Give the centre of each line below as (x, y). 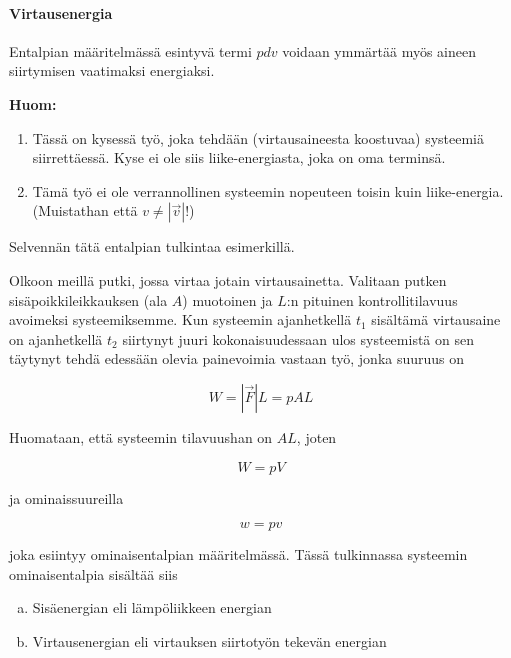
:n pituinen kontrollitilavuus (372, 299)
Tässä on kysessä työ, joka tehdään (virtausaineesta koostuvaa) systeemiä (258, 137)
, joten (316, 436)
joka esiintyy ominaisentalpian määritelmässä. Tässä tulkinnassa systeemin (238, 554)
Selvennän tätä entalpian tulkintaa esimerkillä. (152, 246)
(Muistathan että (85, 210)
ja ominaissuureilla (66, 497)
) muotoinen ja (227, 299)
